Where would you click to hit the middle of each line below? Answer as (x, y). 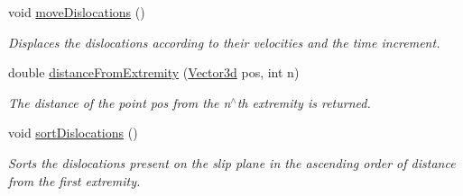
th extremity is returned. (304, 102)
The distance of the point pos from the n (120, 102)
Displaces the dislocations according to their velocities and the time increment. (224, 42)
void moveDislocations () (77, 12)
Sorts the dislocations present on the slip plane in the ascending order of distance (232, 162)
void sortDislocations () (73, 133)
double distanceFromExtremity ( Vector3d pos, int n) (154, 72)
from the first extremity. (74, 180)
